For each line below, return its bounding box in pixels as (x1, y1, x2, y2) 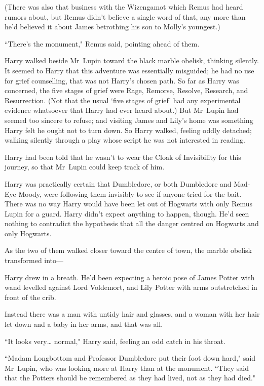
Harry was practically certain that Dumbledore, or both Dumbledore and (5, 178, 232, 189)
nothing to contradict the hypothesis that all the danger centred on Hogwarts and (5, 218, 259, 229)
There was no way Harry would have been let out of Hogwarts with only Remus (5, 198, 252, 209)
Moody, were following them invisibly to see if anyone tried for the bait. (18, 188, 242, 199)
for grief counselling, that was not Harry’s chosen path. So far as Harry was (5, 75, 239, 85)
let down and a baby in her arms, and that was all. (5, 319, 163, 329)
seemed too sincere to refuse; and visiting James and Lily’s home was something (5, 114, 253, 125)
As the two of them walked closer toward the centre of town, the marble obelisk (5, 245, 252, 255)
